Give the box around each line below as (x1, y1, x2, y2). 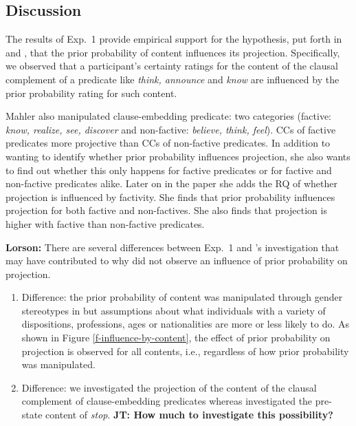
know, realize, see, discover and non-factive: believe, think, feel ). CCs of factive (5, 122, 336, 136)
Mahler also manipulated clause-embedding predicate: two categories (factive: (5, 109, 331, 123)
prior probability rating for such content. (5, 85, 177, 100)
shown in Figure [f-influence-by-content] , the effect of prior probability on (21, 330, 331, 345)
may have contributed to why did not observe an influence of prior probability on (5, 253, 348, 268)
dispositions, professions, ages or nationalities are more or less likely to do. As (21, 317, 350, 331)
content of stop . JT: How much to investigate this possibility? (45, 407, 333, 422)
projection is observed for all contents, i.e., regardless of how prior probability (21, 343, 349, 358)
